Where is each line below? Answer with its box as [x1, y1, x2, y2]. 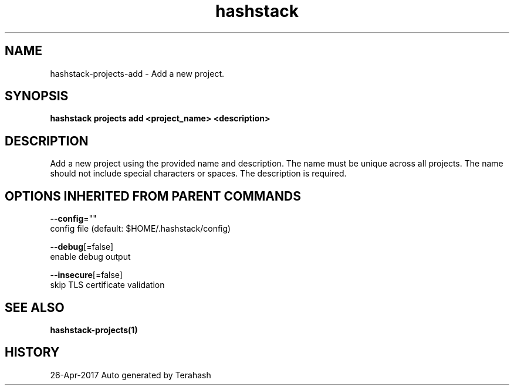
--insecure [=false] [50, 270, 123, 280]
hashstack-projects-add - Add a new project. [50, 68, 225, 79]
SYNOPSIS [5, 89, 69, 104]
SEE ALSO [5, 300, 65, 315]
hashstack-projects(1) [50, 324, 138, 335]
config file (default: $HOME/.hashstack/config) [50, 223, 231, 234]
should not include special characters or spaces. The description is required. [50, 168, 347, 179]
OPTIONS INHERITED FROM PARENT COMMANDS [5, 188, 301, 204]
